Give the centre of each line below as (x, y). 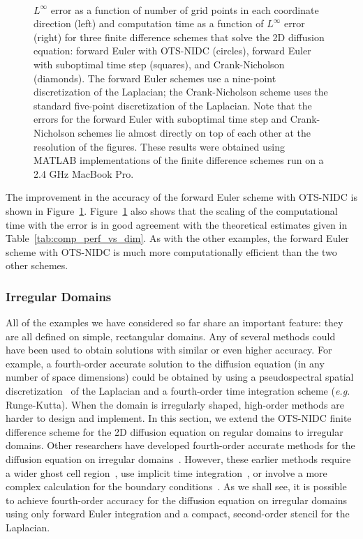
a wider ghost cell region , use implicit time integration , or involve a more (166, 472)
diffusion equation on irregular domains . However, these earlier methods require (178, 459)
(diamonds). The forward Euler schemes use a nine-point (155, 78)
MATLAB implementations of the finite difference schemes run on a (179, 160)
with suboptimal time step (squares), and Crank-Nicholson (159, 64)
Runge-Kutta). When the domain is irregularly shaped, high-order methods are (175, 404)
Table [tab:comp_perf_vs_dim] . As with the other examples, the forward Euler (177, 238)
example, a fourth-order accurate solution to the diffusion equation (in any (165, 363)
